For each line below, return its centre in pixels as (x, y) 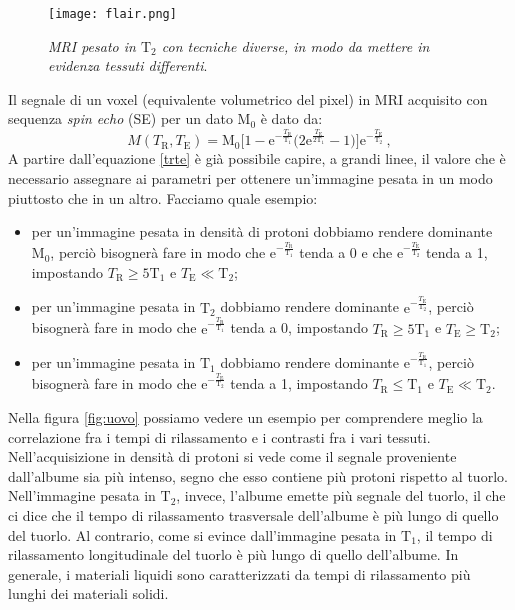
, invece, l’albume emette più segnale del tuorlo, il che (341, 495)
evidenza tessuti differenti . (128, 65)
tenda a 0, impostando (299, 327)
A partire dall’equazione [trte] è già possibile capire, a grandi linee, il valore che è (257, 158)
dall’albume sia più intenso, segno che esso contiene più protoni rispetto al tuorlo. (258, 475)
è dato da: (291, 118)
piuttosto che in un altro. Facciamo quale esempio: (163, 197)
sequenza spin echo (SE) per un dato (120, 118)
